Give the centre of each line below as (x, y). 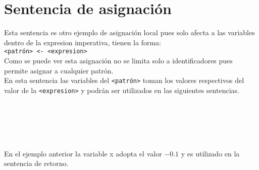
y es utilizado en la (210, 153)
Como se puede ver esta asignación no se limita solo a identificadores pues (118, 60)
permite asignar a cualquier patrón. (59, 70)
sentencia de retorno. (36, 163)
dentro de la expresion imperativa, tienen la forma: (83, 42)
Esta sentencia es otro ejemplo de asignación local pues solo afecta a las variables (129, 32)
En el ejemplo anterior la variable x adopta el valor (83, 153)
